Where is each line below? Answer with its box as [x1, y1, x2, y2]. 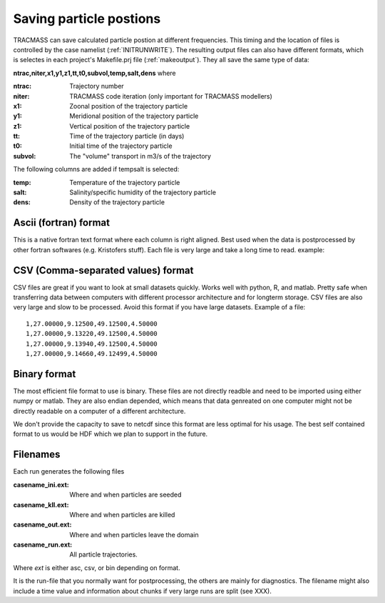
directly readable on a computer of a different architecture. [13, 407, 186, 415]
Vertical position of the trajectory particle [69, 121, 190, 130]
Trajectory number [69, 82, 124, 91]
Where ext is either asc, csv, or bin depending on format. [13, 563, 181, 572]
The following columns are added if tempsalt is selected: [13, 165, 180, 174]
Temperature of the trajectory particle [69, 178, 180, 186]
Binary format [13, 368, 76, 380]
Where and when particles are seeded [69, 490, 182, 499]
